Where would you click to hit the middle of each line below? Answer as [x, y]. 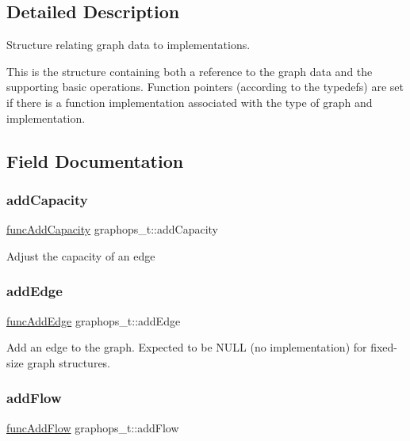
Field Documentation [95, 160]
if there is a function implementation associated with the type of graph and [190, 102]
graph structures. [69, 362]
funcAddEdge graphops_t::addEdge [94, 320]
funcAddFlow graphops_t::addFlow [93, 427]
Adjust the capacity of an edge [81, 255]
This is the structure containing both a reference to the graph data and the [190, 71]
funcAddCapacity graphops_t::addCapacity [112, 229]
